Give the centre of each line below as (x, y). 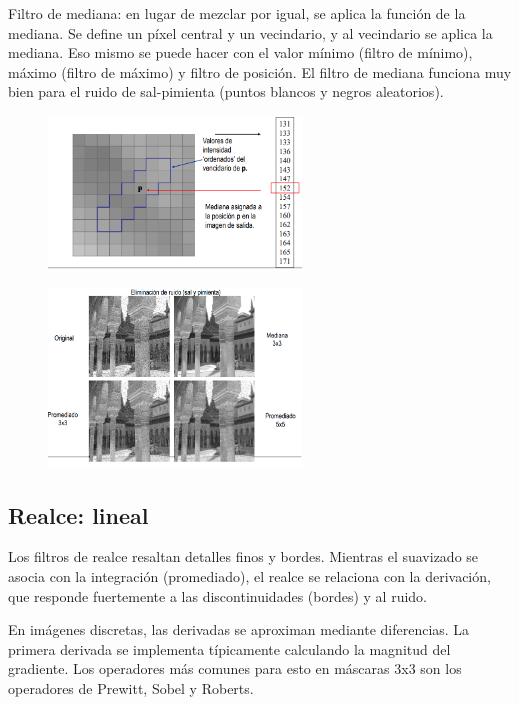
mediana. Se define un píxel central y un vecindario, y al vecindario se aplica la (250, 32)
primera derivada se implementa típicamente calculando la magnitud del (229, 648)
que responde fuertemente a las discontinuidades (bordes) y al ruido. (218, 595)
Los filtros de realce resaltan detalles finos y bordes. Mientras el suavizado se (243, 556)
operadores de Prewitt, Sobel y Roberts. (131, 688)
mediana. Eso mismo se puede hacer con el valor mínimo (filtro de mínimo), (240, 52)
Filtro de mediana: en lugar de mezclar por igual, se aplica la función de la (237, 13)
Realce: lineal (78, 514)
